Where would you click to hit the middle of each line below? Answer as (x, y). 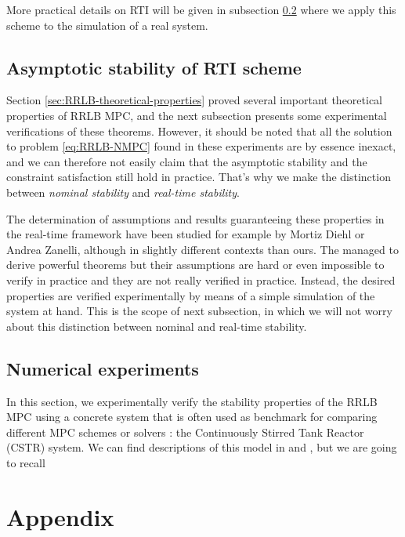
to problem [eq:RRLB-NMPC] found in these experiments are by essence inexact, (201, 146)
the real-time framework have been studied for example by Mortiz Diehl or (186, 234)
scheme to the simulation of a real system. (107, 25)
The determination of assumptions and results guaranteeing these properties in (195, 218)
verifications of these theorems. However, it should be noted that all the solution (199, 131)
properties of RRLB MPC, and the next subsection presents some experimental (197, 115)
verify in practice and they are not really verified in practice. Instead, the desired (201, 279)
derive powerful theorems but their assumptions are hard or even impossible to (195, 265)
